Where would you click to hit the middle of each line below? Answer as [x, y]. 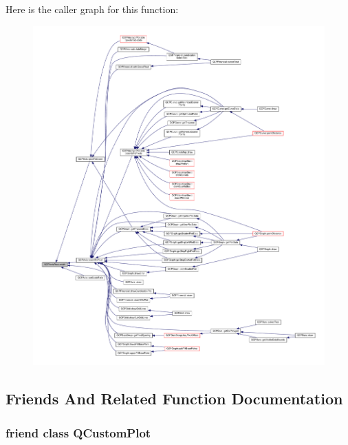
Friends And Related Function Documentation [174, 399]
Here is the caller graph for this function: [92, 9]
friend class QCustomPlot [78, 432]
